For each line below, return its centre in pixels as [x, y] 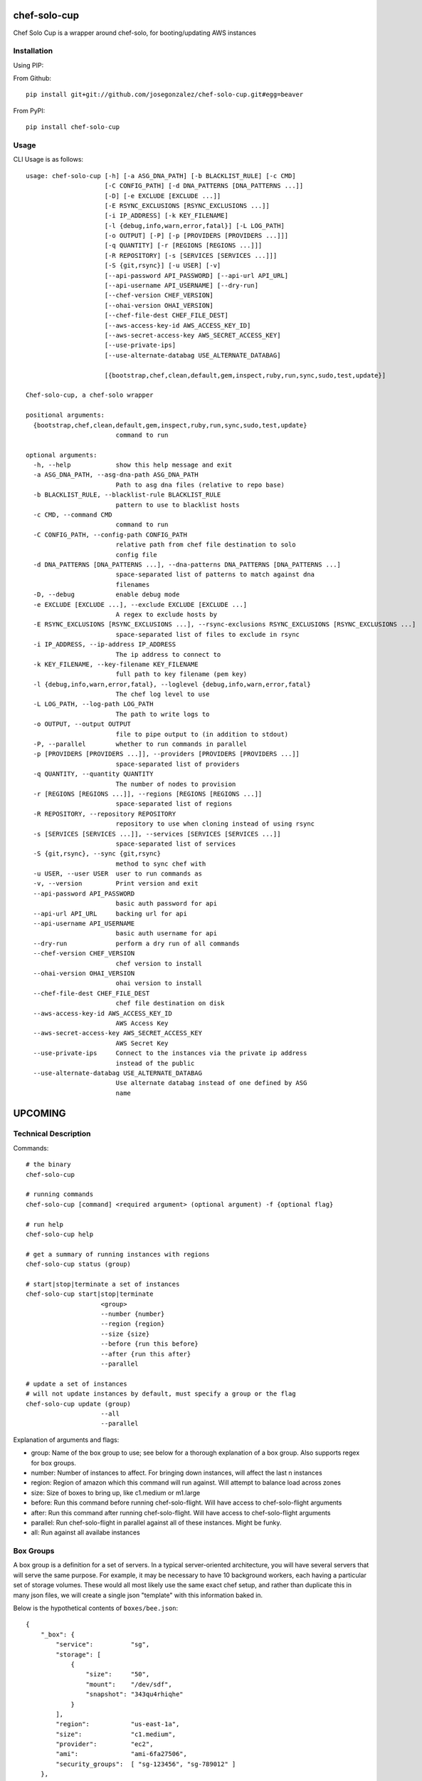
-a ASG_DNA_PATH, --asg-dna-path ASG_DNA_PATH [116, 475]
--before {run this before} [149, 1344]
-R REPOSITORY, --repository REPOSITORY [105, 814]
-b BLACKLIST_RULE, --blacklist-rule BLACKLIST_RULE [127, 495]
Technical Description [52, 1134]
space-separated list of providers [178, 764]
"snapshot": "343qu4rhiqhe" [135, 1694]
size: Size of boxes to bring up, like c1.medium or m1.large [116, 1492]
